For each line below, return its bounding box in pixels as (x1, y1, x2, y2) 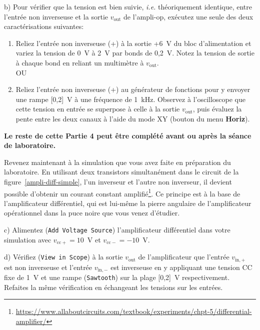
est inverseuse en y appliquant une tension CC (110, 261, 252, 272)
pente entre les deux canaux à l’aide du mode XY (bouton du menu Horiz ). (15, 113, 250, 123)
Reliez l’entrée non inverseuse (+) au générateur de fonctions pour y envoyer (15, 84, 250, 94)
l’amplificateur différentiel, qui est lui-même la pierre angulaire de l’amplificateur (4, 197, 251, 208)
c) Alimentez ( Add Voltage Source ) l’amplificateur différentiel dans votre (4, 224, 230, 234)
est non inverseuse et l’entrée (4, 261, 92, 272)
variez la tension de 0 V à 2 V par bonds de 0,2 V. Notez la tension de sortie (15, 47, 254, 58)
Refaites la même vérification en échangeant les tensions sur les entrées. (4, 281, 223, 292)
